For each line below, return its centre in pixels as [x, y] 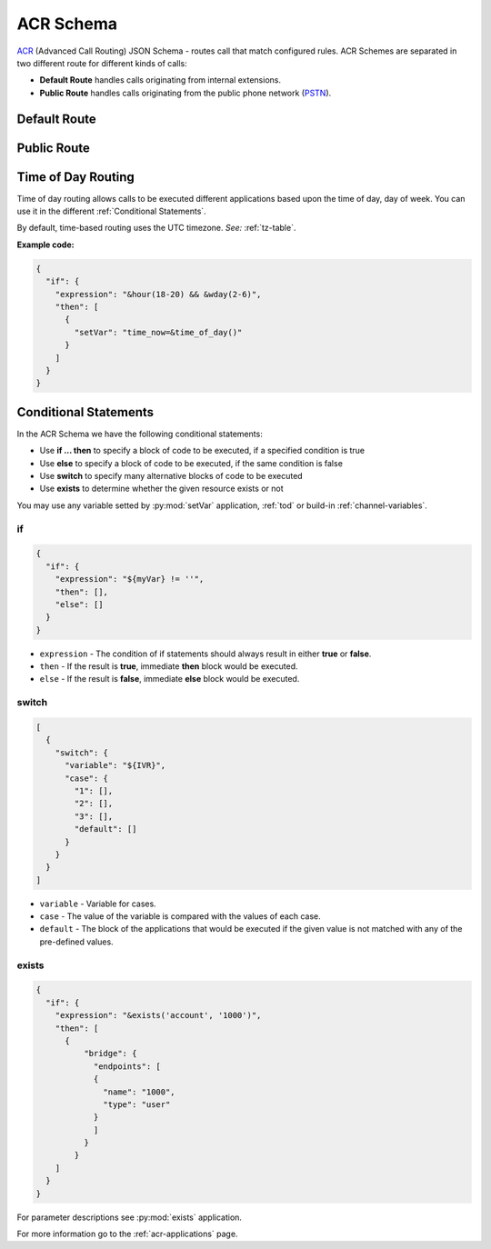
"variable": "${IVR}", [115, 765]
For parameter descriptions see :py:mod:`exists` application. [130, 1217]
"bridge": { [110, 1054]
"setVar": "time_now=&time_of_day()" [158, 332]
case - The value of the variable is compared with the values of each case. [180, 916]
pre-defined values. [76, 942]
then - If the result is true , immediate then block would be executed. [169, 666]
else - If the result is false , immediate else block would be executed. [170, 679]
